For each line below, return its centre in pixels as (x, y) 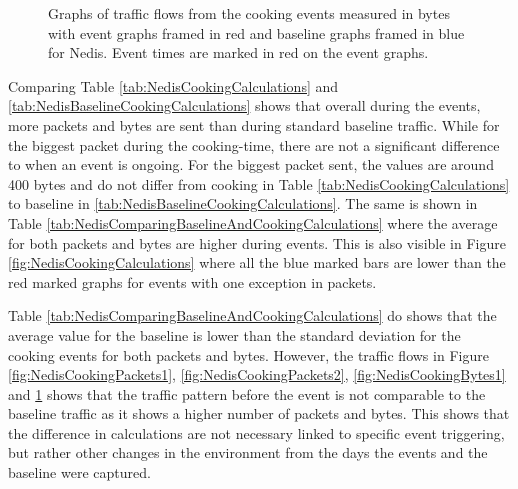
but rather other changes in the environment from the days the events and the (248, 452)
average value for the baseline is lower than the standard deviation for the (234, 334)
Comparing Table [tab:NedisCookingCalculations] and (173, 85)
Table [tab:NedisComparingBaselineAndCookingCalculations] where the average (253, 222)
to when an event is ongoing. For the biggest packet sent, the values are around (251, 164)
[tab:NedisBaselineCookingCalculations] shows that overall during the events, (244, 105)
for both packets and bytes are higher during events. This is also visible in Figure (257, 242)
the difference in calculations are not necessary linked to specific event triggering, (256, 432)
